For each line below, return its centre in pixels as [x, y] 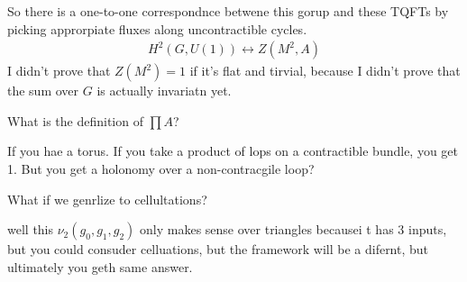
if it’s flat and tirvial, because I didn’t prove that [325, 71]
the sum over [43, 91]
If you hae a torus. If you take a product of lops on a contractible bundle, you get [233, 151]
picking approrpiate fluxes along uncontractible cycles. [157, 28]
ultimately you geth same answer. [100, 266]
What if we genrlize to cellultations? [107, 199]
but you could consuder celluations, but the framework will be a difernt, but [218, 249]
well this [31, 229]
